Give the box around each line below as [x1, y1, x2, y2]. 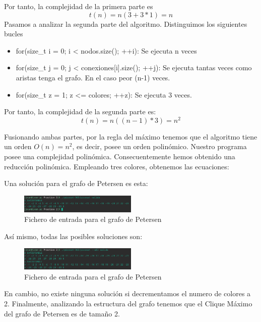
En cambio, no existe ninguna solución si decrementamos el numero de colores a [4, 288, 251, 299]
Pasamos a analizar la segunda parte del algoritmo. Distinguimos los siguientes [4, 18, 247, 29]
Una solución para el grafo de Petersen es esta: [4, 178, 148, 189]
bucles [4, 28, 23, 39]
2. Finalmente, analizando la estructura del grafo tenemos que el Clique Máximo [4, 298, 252, 308]
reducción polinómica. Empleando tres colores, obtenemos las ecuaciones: [4, 161, 229, 171]
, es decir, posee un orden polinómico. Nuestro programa [72, 141, 247, 152]
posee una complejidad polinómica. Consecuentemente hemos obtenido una [4, 151, 235, 162]
